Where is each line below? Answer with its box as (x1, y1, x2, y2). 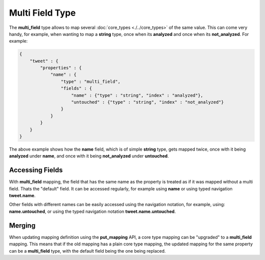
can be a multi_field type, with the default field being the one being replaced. (9, 248, 166, 254)
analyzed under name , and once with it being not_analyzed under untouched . (9, 153, 169, 159)
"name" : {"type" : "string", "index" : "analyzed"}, (71, 92, 204, 98)
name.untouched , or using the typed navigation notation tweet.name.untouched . (9, 208, 176, 214)
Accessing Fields (9, 166, 63, 174)
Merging (9, 221, 36, 230)
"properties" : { (40, 65, 82, 71)
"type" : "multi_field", (60, 78, 121, 84)
